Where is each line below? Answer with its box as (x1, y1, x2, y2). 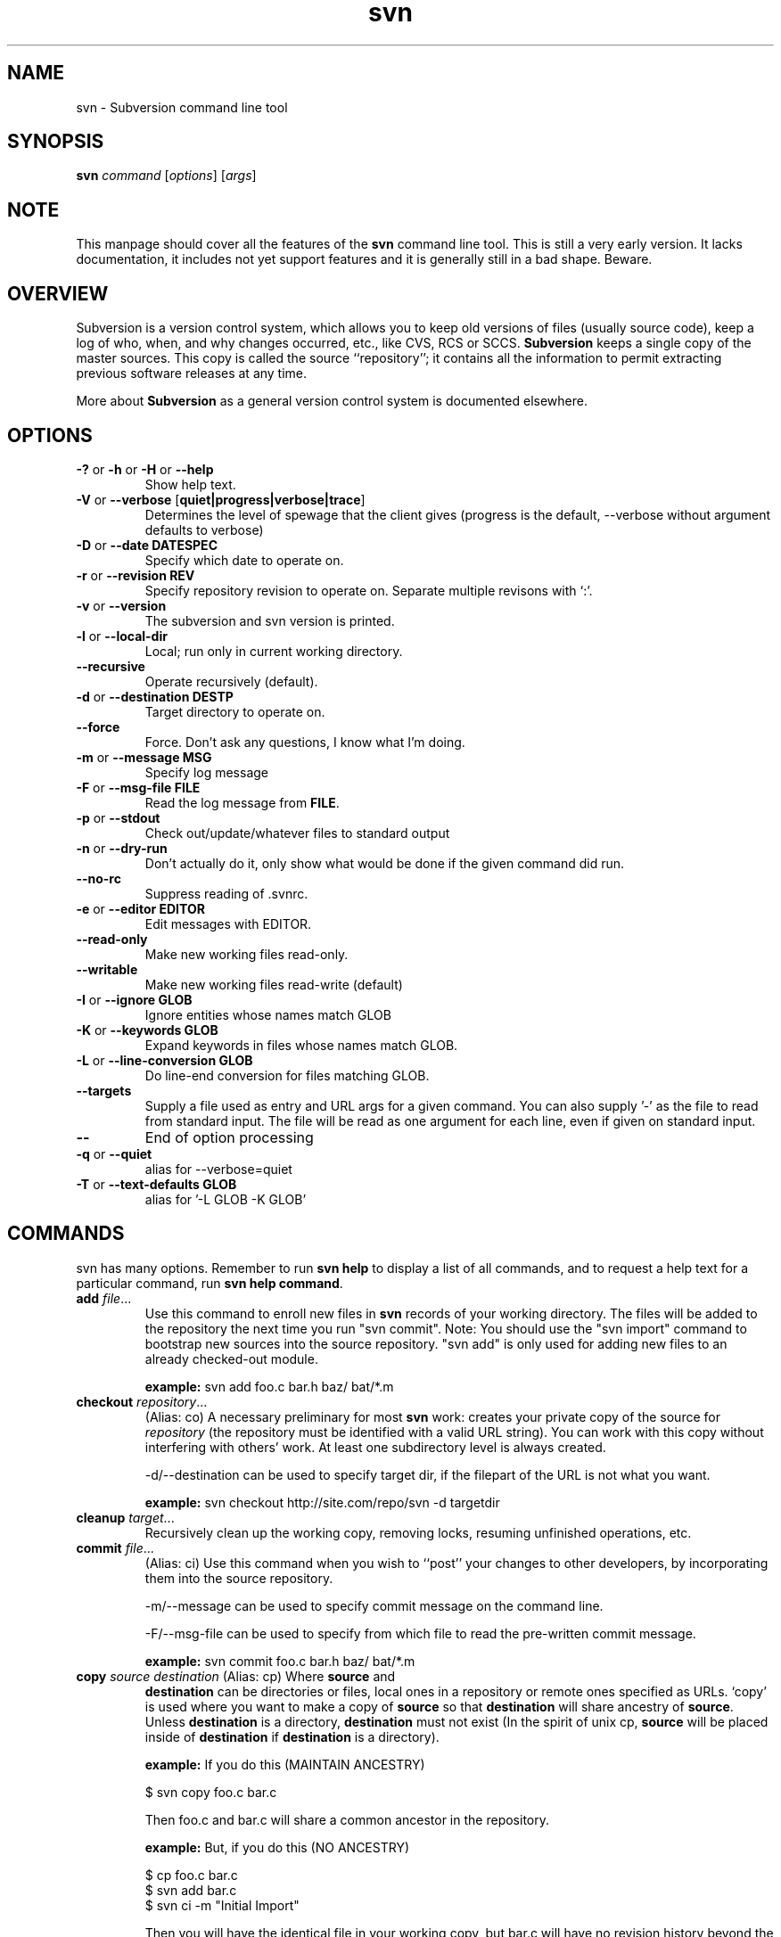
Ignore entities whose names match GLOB (144, 1006, 391, 1022)
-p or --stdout (76, 809, 160, 825)
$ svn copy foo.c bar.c (144, 1784, 277, 1800)
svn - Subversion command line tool (76, 99, 288, 115)
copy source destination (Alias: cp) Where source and (76, 1668, 396, 1684)
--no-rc (76, 870, 121, 886)
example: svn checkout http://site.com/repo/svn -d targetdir (144, 1494, 500, 1510)
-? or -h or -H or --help (76, 461, 214, 477)
